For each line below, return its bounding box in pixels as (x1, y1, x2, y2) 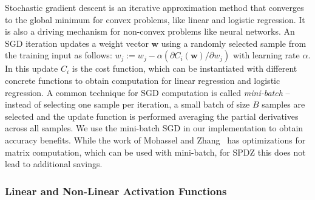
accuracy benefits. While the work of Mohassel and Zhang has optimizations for (5, 133, 306, 146)
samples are (262, 98, 305, 111)
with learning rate (232, 49, 300, 61)
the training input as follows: (5, 49, 112, 61)
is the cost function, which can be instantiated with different (72, 62, 297, 75)
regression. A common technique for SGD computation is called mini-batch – (5, 86, 290, 98)
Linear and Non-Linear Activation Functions (5, 183, 227, 198)
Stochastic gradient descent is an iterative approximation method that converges (5, 1, 304, 13)
